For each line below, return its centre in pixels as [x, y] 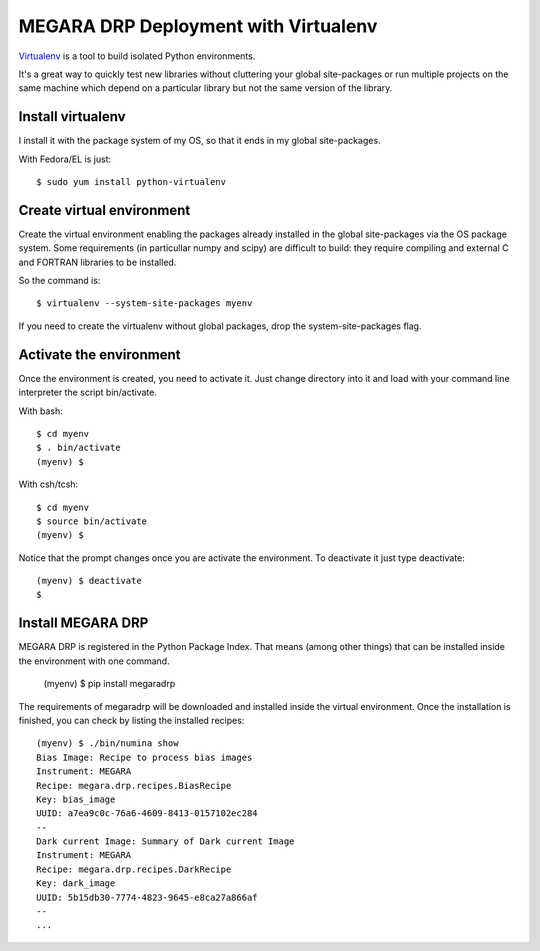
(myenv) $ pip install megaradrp [109, 684]
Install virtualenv [72, 116]
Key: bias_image [76, 799]
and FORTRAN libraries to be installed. [97, 262]
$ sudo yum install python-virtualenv [131, 182]
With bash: [41, 411]
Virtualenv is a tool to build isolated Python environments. [137, 56]
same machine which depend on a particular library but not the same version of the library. [205, 88]
